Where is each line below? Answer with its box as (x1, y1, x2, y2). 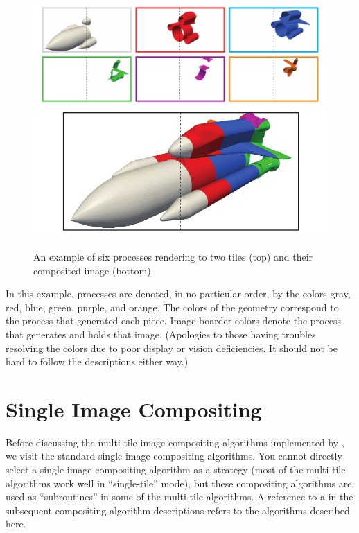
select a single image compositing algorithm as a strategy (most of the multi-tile (6, 462, 346, 477)
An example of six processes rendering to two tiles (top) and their (33, 249, 313, 263)
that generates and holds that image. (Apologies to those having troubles (6, 326, 316, 341)
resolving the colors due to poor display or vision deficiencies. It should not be (6, 340, 338, 355)
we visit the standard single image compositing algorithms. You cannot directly (6, 448, 342, 463)
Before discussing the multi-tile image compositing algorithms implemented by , (6, 435, 344, 449)
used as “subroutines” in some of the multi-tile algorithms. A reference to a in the (6, 489, 353, 504)
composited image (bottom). (33, 263, 154, 277)
